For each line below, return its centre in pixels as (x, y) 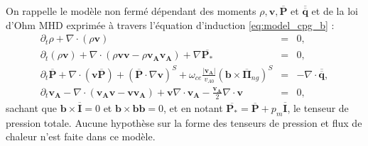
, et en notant (193, 107)
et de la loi (335, 11)
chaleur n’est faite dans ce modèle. (81, 136)
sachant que (32, 107)
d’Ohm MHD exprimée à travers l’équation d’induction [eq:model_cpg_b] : (170, 24)
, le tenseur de (318, 107)
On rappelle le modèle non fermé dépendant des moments (131, 11)
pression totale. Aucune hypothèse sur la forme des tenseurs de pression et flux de (184, 122)
